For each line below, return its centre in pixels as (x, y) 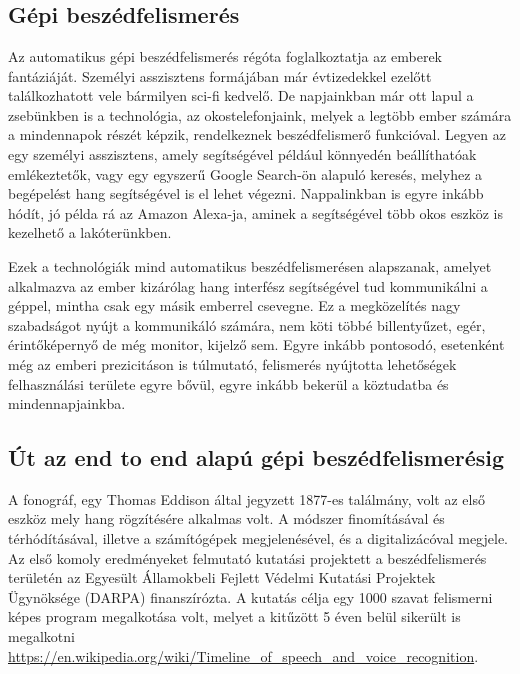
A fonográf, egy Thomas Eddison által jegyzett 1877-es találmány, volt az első (246, 498)
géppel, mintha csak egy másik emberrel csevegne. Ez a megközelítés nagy (234, 305)
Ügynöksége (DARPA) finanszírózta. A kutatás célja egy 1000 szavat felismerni (250, 596)
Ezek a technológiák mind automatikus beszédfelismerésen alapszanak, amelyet (250, 265)
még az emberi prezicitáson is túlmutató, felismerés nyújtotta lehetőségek (232, 363)
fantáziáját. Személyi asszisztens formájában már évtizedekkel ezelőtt (220, 75)
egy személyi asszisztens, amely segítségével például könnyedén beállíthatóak (242, 153)
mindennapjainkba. (67, 403)
